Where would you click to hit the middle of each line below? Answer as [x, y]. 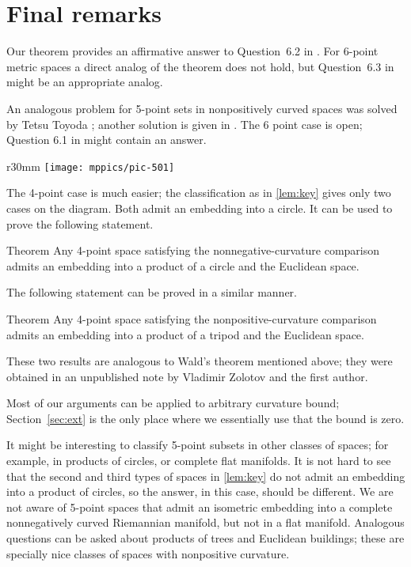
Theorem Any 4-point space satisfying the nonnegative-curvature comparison [193, 250]
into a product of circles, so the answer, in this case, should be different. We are [200, 491]
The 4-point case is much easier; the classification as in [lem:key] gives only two [199, 193]
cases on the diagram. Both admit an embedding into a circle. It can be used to [200, 208]
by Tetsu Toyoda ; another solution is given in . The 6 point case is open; [185, 124]
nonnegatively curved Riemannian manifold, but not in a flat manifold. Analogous [205, 522]
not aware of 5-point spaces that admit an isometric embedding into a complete [200, 507]
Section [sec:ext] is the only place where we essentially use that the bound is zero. [205, 418]
